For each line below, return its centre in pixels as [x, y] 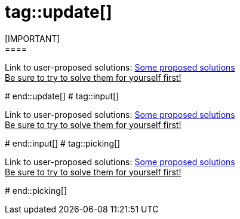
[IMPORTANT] [33, 38]
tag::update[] [59, 12]
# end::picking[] [36, 190]
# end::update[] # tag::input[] [62, 96]
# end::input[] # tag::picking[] [63, 143]
